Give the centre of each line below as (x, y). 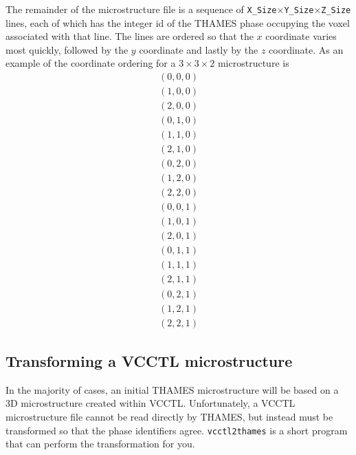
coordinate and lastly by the (199, 49)
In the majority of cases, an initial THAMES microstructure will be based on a (172, 389)
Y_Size (299, 10)
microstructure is (253, 63)
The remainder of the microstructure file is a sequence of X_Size (141, 9)
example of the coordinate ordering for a (91, 63)
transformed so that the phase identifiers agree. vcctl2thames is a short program (177, 430)
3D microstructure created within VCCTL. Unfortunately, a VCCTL (151, 403)
